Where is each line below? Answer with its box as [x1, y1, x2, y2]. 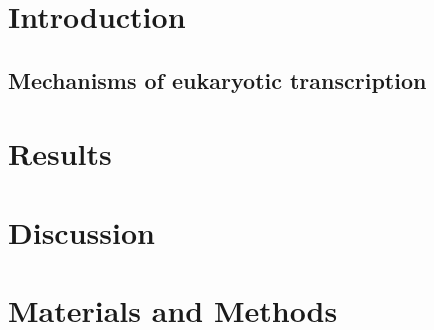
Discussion [8, 211, 155, 252]
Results [8, 133, 112, 174]
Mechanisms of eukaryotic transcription [8, 64, 427, 95]
